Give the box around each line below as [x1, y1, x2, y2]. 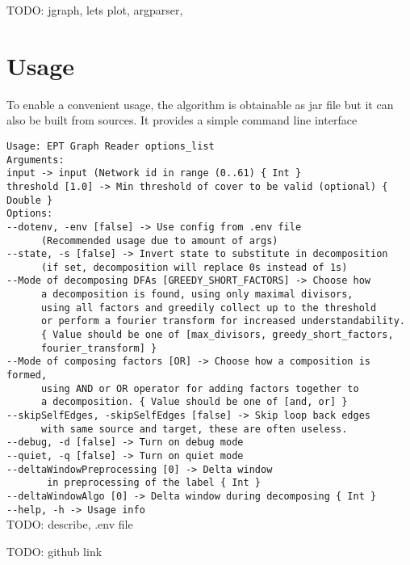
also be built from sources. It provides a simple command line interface [6, 112, 358, 129]
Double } [6, 194, 53, 206]
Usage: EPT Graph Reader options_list [6, 140, 215, 152]
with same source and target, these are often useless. [40, 423, 348, 435]
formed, [6, 369, 48, 382]
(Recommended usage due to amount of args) [40, 234, 278, 247]
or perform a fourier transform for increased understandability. [40, 315, 405, 327]
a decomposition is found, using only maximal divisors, [40, 289, 354, 301]
